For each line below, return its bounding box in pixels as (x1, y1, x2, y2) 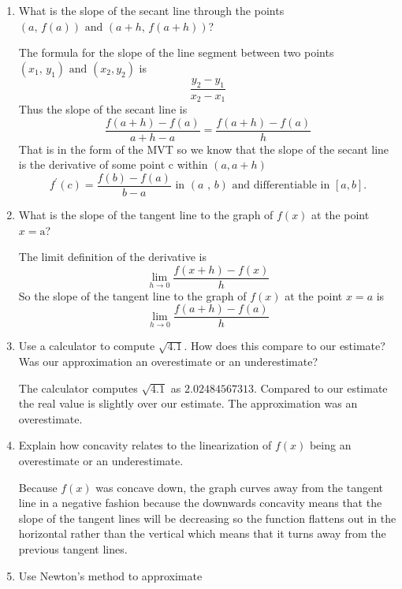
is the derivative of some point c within (18, 156, 208, 173)
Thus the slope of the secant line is (18, 101, 188, 117)
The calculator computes (18, 379, 138, 396)
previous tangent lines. (18, 541, 128, 557)
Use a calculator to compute (18, 337, 155, 354)
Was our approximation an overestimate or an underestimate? (18, 353, 318, 370)
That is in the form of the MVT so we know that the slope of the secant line (18, 140, 389, 157)
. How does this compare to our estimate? (184, 337, 385, 354)
